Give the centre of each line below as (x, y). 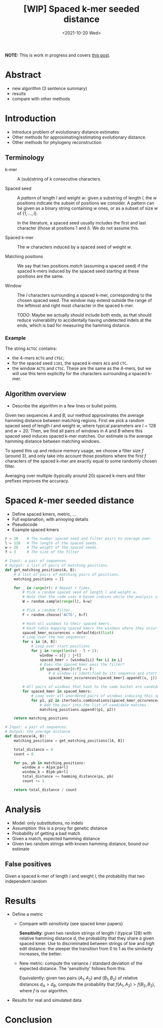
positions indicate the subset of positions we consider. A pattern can (86, 203)
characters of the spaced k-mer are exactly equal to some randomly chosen (81, 461)
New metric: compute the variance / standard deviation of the (81, 963)
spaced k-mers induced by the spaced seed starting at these (78, 271)
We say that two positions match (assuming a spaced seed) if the (82, 266)
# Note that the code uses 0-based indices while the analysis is (91, 597)
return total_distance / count (45, 790)
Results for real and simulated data (47, 1000)
